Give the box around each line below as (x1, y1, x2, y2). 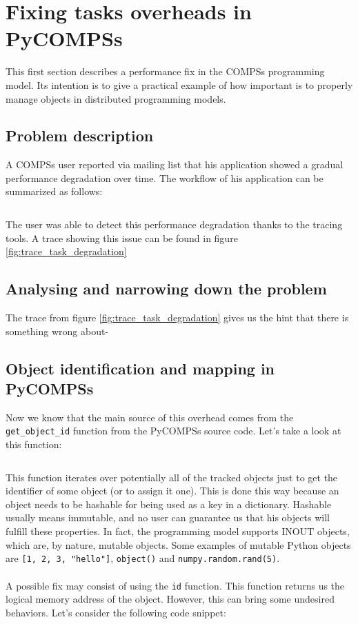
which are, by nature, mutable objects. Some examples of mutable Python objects (6, 537, 351, 552)
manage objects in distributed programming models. (6, 91, 226, 105)
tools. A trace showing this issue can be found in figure (6, 230, 238, 245)
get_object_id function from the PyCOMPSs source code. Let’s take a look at (6, 423, 341, 438)
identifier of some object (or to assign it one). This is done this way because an (6, 483, 339, 498)
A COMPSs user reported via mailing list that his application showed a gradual (6, 157, 344, 172)
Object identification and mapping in (6, 357, 275, 379)
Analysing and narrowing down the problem (6, 278, 327, 299)
